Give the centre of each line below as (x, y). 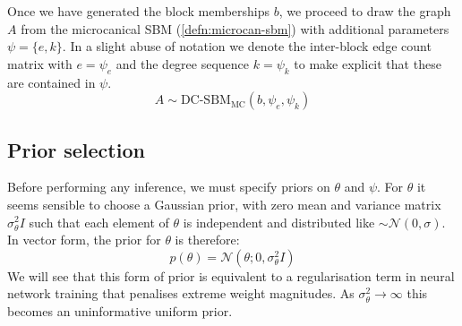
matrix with (40, 63)
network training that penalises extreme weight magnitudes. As (181, 293)
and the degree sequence (183, 63)
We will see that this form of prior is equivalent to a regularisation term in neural (231, 275)
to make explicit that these (368, 63)
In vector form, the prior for (84, 240)
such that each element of (99, 222)
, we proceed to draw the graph (365, 11)
